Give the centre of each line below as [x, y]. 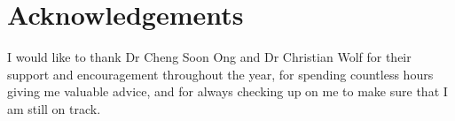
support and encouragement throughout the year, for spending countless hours [220, 74]
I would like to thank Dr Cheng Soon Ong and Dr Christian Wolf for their [209, 57]
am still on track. [54, 108]
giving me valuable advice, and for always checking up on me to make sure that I [227, 91]
